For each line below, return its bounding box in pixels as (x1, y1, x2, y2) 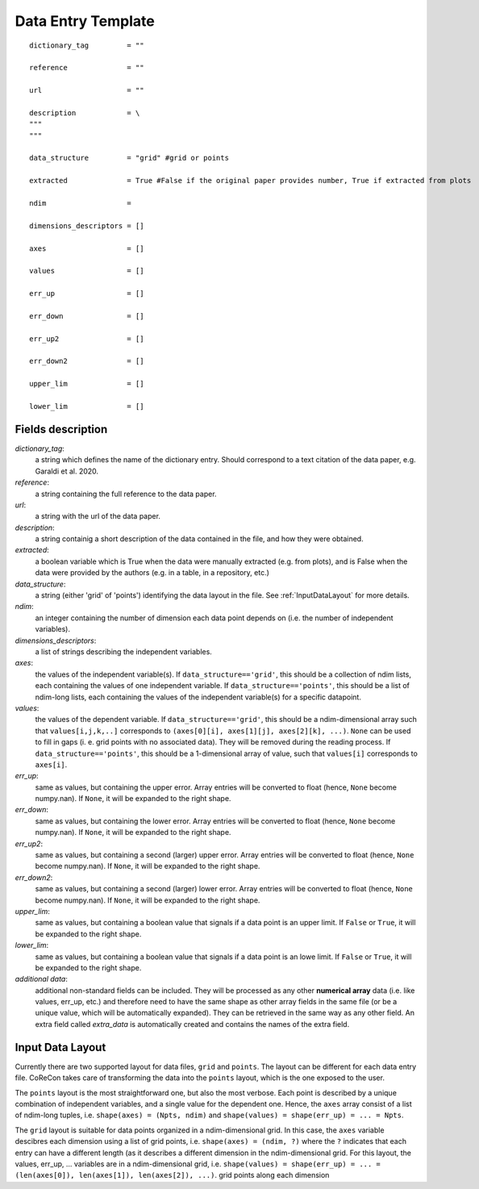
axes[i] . (35, 759, 68, 770)
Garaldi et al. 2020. (35, 466, 99, 476)
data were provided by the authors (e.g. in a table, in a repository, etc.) (35, 568, 270, 578)
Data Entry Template (15, 12, 155, 30)
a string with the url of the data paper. (35, 511, 161, 521)
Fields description (15, 422, 108, 436)
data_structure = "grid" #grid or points (29, 153, 230, 163)
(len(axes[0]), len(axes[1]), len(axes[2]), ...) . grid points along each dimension (15, 1170, 330, 1180)
